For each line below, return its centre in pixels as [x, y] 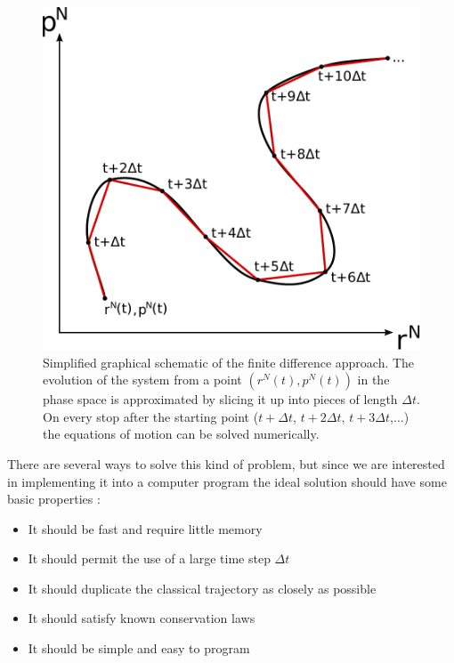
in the [373, 380]
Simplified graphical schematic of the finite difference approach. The [229, 362]
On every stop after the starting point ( [151, 416]
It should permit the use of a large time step [149, 558]
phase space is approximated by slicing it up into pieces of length [220, 399]
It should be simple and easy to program [139, 648]
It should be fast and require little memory [145, 528]
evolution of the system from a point [142, 380]
